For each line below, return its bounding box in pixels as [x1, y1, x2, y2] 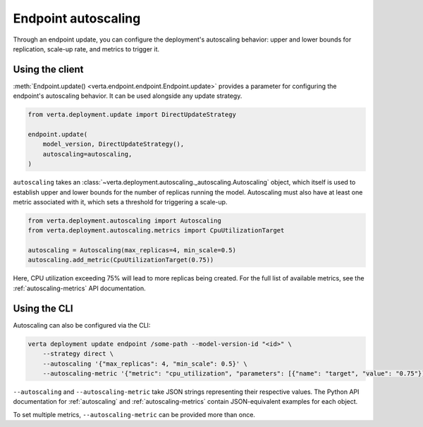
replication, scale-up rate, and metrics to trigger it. [13, 44, 160, 53]
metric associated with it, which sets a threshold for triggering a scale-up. [13, 197, 228, 206]
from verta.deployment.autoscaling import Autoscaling [27, 216, 221, 225]
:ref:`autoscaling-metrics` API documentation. [13, 284, 146, 292]
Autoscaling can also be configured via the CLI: [13, 321, 151, 329]
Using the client [13, 63, 84, 75]
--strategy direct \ [42, 349, 114, 358]
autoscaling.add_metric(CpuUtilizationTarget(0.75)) [27, 256, 214, 264]
